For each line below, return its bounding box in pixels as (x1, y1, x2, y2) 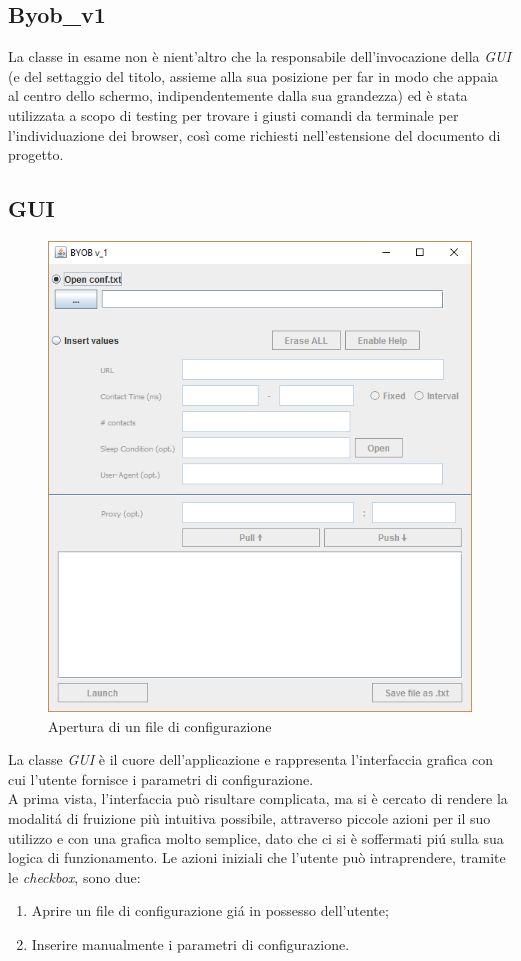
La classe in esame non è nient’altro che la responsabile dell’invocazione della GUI (8, 46, 511, 67)
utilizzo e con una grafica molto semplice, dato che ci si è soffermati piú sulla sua (8, 827, 504, 848)
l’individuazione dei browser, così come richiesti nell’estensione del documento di (8, 124, 501, 145)
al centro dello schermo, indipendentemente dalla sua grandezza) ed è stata (8, 85, 468, 106)
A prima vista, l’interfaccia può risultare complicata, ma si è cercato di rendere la (8, 788, 508, 809)
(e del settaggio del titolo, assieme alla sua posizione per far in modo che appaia (8, 65, 499, 86)
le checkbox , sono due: (8, 866, 141, 887)
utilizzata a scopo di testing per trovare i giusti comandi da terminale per (8, 104, 459, 125)
